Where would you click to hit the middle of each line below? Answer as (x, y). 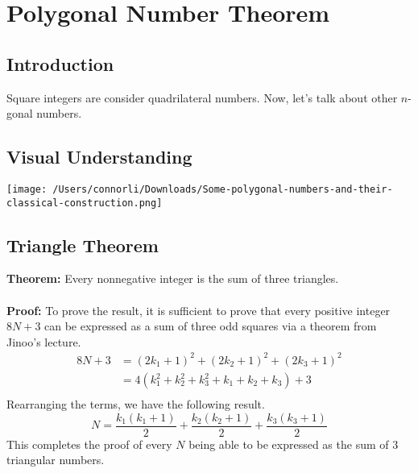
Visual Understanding (99, 157)
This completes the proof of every (89, 444)
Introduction (60, 63)
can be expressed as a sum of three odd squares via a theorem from (211, 326)
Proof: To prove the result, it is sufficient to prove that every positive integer (199, 310)
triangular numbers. (56, 460)
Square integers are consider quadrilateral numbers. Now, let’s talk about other (202, 97)
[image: (27, 189)
